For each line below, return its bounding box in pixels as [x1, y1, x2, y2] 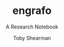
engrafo [12, 4, 52, 17]
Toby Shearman [13, 34, 51, 41]
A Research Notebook [6, 23, 58, 30]
